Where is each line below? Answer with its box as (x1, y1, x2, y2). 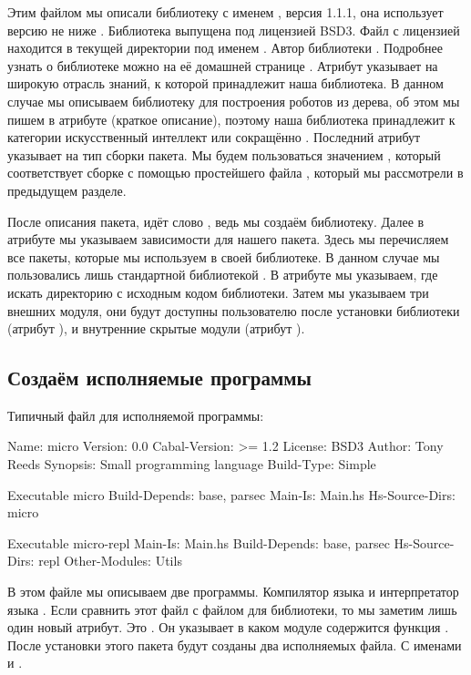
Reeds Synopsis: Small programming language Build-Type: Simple (7, 455, 376, 474)
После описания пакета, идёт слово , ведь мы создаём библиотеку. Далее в (7, 211, 425, 230)
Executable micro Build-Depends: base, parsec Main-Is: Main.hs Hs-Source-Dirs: (7, 485, 456, 504)
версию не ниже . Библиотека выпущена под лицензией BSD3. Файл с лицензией (7, 20, 460, 39)
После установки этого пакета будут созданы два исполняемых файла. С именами (7, 635, 462, 654)
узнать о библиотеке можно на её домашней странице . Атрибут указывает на (7, 56, 438, 75)
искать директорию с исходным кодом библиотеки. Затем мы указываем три (7, 282, 429, 302)
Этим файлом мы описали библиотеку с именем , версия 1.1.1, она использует (7, 3, 444, 21)
